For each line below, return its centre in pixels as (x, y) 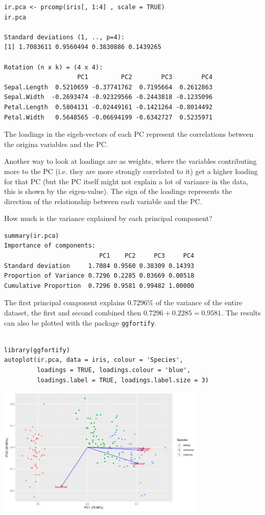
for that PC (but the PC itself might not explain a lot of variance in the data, (126, 181)
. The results (241, 313)
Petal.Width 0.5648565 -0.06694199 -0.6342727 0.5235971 (109, 117)
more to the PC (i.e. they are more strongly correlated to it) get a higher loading (131, 171)
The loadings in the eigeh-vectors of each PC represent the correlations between (129, 134)
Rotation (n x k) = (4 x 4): (54, 67)
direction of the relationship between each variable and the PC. (103, 201)
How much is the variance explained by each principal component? (108, 218)
